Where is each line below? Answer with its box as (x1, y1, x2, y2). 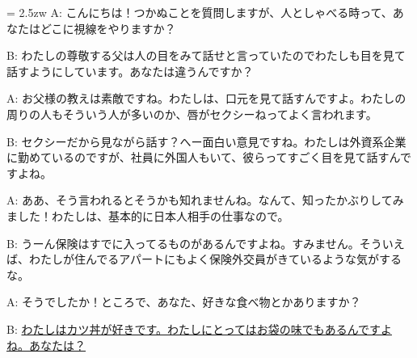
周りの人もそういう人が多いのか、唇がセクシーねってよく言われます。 (6, 105, 377, 122)
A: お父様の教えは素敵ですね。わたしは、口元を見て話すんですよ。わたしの (6, 90, 406, 107)
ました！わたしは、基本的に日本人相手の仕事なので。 (6, 207, 289, 224)
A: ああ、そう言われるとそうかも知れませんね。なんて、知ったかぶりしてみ (6, 192, 404, 208)
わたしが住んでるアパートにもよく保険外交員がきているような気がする (28, 251, 402, 267)
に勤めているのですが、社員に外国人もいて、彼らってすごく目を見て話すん (6, 149, 400, 166)
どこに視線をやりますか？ (40, 19, 176, 36)
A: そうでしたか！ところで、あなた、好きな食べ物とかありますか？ (6, 293, 361, 310)
